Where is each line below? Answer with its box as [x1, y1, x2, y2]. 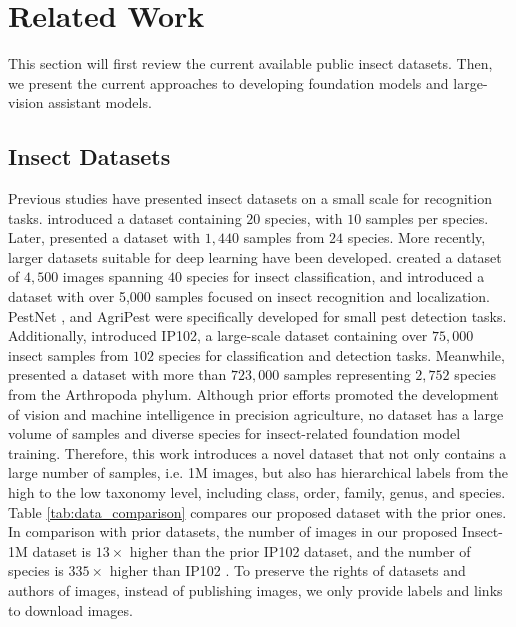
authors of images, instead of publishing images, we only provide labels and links [8, 579, 503, 600]
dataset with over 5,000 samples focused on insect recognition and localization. [8, 286, 490, 307]
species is [8, 560, 64, 581]
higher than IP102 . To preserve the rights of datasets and [109, 560, 466, 581]
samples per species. [365, 207, 489, 228]
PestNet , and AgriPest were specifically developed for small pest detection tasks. [8, 305, 507, 326]
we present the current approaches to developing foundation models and [8, 72, 449, 93]
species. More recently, [347, 227, 486, 248]
